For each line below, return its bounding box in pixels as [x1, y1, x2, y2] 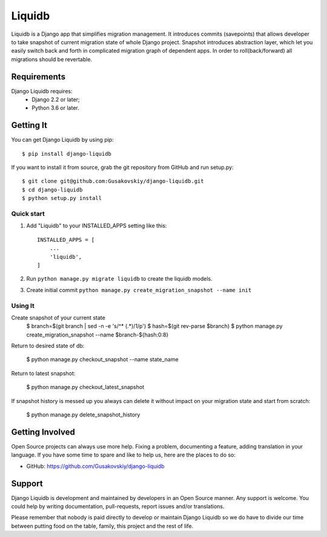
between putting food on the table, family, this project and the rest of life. [11, 522, 194, 530]
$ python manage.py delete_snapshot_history [26, 411, 140, 418]
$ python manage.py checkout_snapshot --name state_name [26, 356, 179, 363]
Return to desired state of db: [11, 342, 85, 350]
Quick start [11, 210, 45, 218]
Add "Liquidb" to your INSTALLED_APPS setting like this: [26, 222, 167, 230]
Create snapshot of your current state [11, 314, 105, 321]
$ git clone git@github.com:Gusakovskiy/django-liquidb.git [22, 178, 204, 185]
